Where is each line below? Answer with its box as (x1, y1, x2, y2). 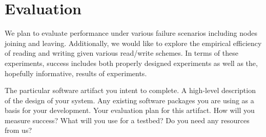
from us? (5, 125, 32, 135)
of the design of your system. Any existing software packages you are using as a (5, 95, 254, 105)
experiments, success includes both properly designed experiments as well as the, (5, 57, 258, 68)
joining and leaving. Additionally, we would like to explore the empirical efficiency (5, 37, 262, 48)
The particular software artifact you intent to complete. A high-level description (5, 85, 256, 96)
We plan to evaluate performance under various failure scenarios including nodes (5, 28, 257, 38)
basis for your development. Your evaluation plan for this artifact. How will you (5, 105, 255, 116)
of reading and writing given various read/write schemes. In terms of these (5, 48, 238, 58)
